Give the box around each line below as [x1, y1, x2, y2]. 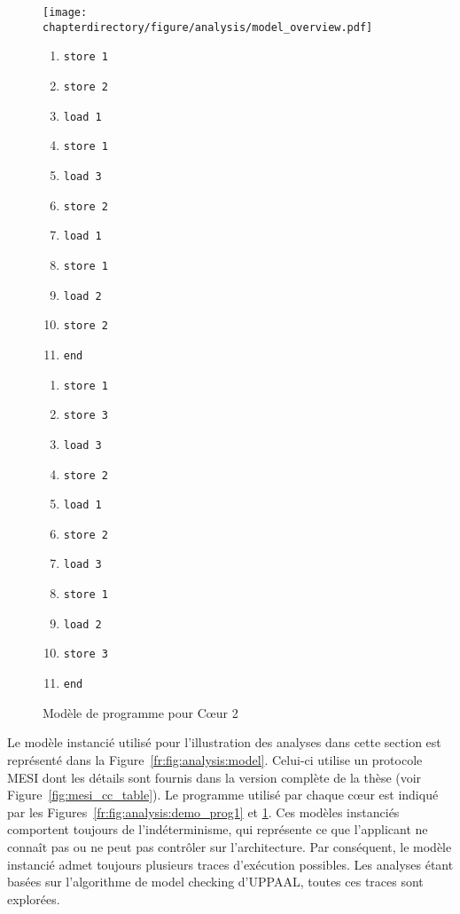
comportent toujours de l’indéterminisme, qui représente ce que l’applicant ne [7, 820, 428, 839]
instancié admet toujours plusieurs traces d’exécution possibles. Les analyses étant [7, 855, 454, 873]
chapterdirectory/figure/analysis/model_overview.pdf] [43, 20, 373, 34]
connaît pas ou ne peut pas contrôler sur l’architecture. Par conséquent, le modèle [7, 837, 452, 855]
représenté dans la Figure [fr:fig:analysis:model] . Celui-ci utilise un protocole [7, 750, 423, 768]
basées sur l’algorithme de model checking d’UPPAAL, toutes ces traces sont [7, 872, 424, 891]
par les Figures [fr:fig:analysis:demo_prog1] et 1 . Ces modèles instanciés [7, 802, 400, 821]
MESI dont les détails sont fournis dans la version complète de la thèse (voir [7, 768, 422, 786]
